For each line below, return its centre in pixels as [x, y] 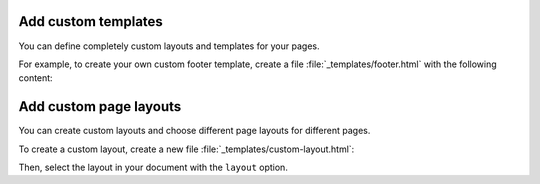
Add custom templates [91, 21]
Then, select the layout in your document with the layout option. [153, 167]
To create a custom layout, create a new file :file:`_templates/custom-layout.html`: [186, 149]
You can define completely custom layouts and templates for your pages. [169, 46]
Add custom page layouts [100, 106]
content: [36, 78]
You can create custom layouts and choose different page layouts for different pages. [194, 131]
